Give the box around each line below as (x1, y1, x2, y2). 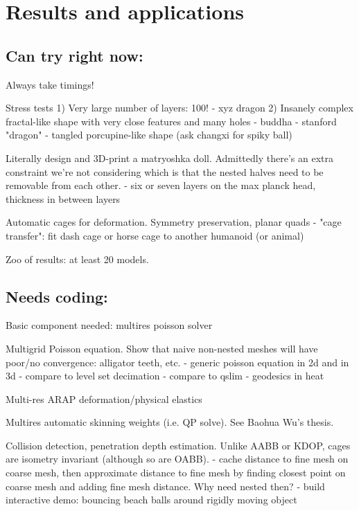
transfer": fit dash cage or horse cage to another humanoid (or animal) (6, 228, 304, 242)
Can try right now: (6, 44, 143, 66)
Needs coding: (6, 285, 108, 307)
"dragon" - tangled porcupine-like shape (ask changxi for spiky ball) (6, 127, 292, 142)
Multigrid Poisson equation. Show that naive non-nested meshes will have (6, 341, 318, 355)
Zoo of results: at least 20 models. (6, 251, 149, 266)
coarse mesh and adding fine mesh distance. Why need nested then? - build (6, 478, 325, 493)
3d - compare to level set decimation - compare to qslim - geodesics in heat (6, 368, 324, 383)
